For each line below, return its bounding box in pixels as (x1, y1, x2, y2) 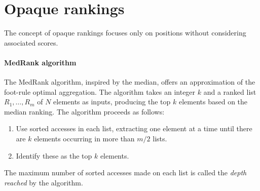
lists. (153, 133, 167, 144)
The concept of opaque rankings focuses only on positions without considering (4, 27, 246, 38)
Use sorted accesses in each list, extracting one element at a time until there (16, 123, 252, 134)
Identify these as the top (16, 150, 92, 161)
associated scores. (4, 37, 58, 48)
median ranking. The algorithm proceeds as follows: (4, 106, 165, 117)
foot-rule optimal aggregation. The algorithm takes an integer (4, 86, 196, 97)
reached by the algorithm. (4, 177, 83, 187)
